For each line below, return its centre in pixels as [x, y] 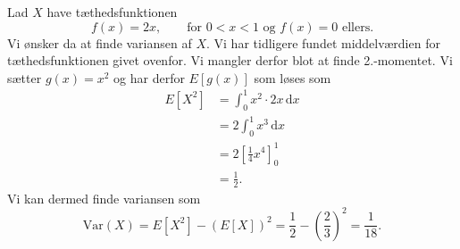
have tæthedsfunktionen [112, 12]
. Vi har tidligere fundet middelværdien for [323, 42]
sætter [25, 77]
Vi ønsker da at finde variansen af [100, 42]
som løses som [293, 77]
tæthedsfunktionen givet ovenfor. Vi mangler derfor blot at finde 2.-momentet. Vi [230, 60]
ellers [356, 27]
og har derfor [149, 77]
